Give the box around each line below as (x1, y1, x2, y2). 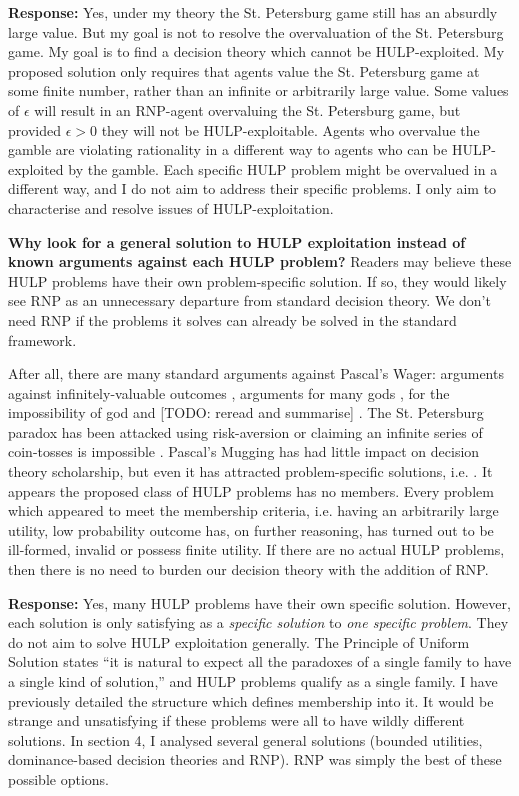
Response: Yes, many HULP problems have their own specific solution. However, (8, 592, 511, 613)
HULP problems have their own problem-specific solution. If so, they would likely (8, 270, 507, 291)
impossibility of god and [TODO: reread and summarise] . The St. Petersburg (8, 402, 484, 423)
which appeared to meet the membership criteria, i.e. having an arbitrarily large (8, 500, 499, 521)
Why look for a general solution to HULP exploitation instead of (8, 231, 466, 252)
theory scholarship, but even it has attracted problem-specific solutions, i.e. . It (8, 461, 493, 482)
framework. (8, 329, 77, 350)
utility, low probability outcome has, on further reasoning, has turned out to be (8, 519, 494, 540)
